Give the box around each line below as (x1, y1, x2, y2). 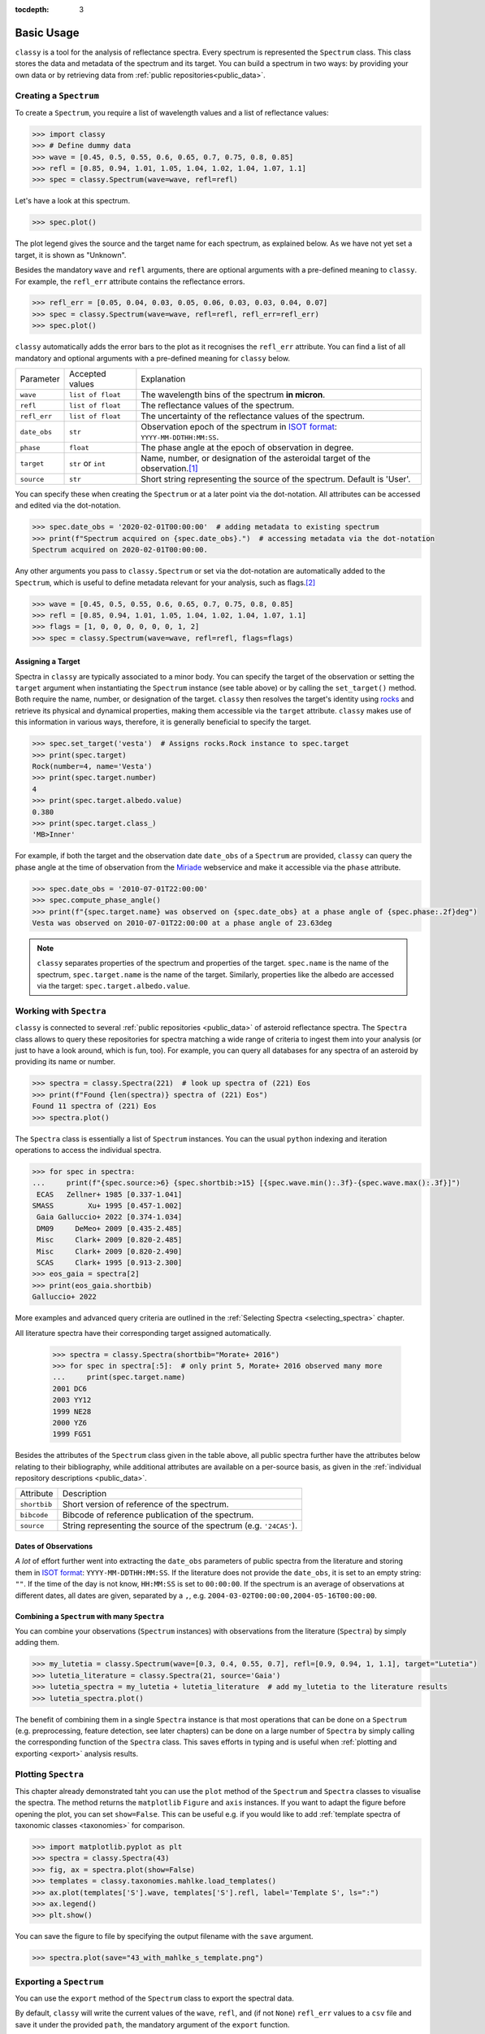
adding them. (15, 1638, 60, 1648)
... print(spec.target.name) (52, 1373, 186, 1382)
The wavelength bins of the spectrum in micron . (141, 389, 326, 400)
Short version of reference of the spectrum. (62, 1499, 229, 1510)
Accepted (69, 369, 106, 380)
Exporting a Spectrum (15, 1975, 104, 1987)
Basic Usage (15, 25, 80, 40)
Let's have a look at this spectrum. (15, 196, 130, 206)
